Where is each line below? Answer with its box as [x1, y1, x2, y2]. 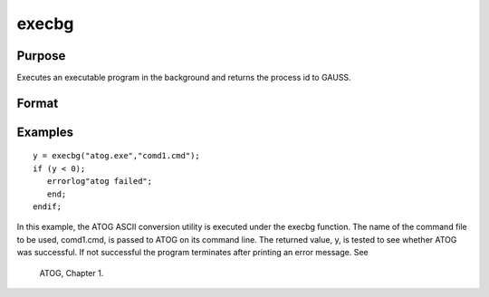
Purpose [16, 48, 66, 63]
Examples [16, 124, 74, 139]
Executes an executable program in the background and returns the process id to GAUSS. [16, 72, 352, 83]
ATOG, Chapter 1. [39, 267, 104, 278]
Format [16, 95, 59, 110]
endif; [33, 202, 62, 212]
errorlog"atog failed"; [46, 177, 153, 187]
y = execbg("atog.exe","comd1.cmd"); [33, 150, 201, 161]
